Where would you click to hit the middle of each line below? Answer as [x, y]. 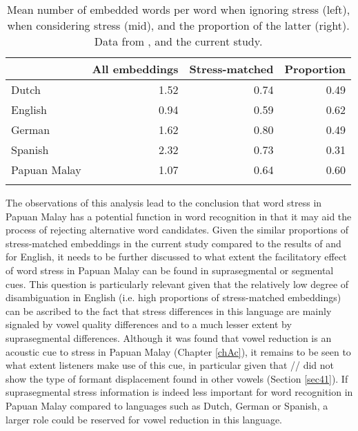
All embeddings [135, 69]
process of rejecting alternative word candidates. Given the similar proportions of [177, 230]
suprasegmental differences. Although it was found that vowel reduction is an [169, 337]
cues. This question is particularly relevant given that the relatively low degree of [177, 284]
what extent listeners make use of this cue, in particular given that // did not [170, 365]
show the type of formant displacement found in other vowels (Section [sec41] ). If [177, 378]
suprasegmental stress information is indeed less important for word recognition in [179, 392]
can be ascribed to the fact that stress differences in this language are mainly [169, 310]
